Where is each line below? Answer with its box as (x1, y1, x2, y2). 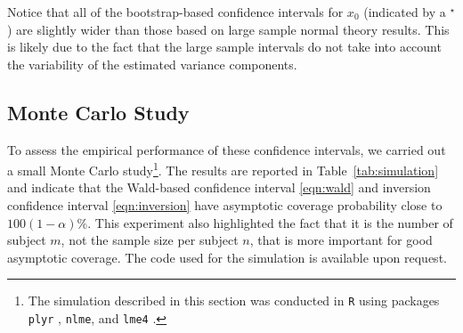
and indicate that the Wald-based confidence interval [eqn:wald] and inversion (7, 178, 431, 197)
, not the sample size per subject (61, 231, 239, 249)
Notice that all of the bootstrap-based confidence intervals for (7, 3, 344, 20)
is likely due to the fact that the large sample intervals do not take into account (7, 37, 442, 56)
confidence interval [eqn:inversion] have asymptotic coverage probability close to (7, 196, 443, 215)
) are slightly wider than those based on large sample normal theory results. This (7, 20, 450, 38)
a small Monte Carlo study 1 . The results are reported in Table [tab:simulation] (7, 158, 439, 179)
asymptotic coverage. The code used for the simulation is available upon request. (7, 248, 447, 266)
